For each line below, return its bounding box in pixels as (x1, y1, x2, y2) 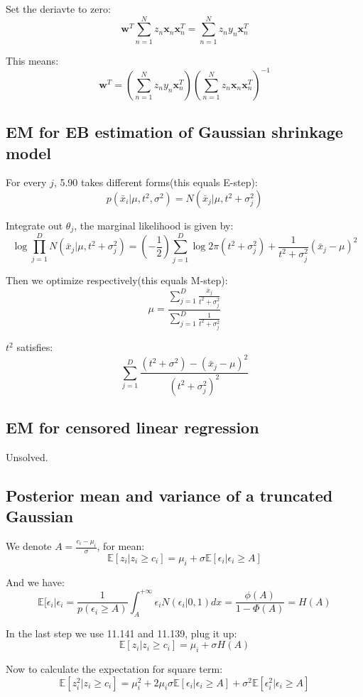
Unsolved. (6, 449, 48, 464)
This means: (6, 53, 59, 67)
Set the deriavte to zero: (6, 1, 111, 16)
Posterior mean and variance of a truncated (6, 484, 333, 506)
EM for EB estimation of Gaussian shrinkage (6, 121, 343, 143)
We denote (6, 539, 52, 553)
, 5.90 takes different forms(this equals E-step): (53, 175, 258, 190)
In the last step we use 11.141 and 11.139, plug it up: (6, 625, 237, 640)
